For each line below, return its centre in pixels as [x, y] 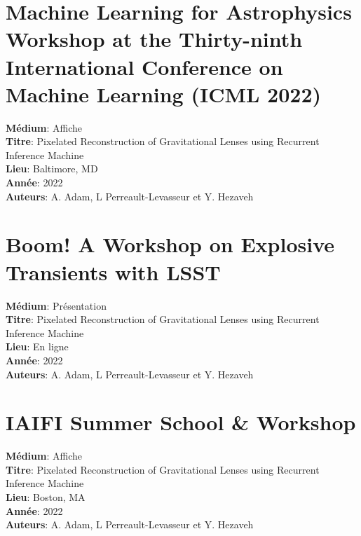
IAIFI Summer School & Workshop [181, 422]
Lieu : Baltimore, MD [52, 169]
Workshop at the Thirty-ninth [154, 39]
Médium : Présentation [56, 305]
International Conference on [144, 66]
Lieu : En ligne [37, 346]
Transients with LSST [113, 272]
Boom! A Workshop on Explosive [170, 244]
